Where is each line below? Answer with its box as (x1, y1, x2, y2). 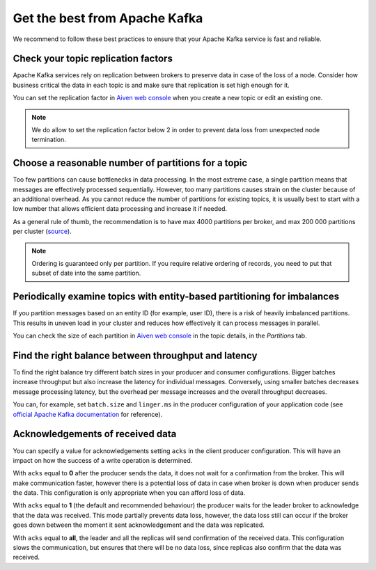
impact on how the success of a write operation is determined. (13, 456, 193, 464)
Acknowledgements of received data (13, 428, 177, 440)
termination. (31, 136, 66, 144)
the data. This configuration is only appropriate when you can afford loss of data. (13, 489, 246, 497)
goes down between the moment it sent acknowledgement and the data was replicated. (13, 521, 265, 529)
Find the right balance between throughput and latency (13, 349, 258, 361)
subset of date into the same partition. (31, 269, 141, 278)
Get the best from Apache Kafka (13, 10, 203, 26)
